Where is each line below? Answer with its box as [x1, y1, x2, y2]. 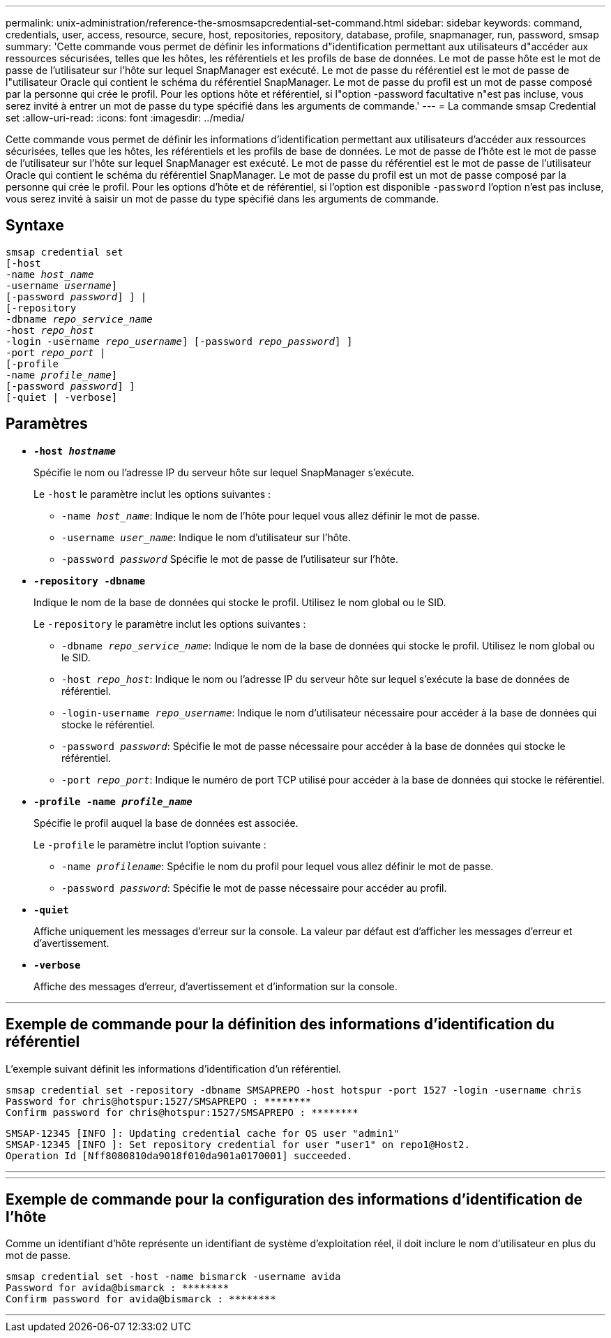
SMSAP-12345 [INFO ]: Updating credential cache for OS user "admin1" [6, 1127, 400, 1139]
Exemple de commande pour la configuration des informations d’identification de [6, 1190, 582, 1208]
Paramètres [6, 415, 88, 433]
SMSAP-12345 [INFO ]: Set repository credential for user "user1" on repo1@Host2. [6, 1138, 470, 1150]
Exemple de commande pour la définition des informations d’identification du [6, 1015, 555, 1034]
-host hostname [33, 445, 116, 457]
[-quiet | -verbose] [6, 391, 118, 403]
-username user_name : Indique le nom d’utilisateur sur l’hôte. [61, 531, 351, 543]
